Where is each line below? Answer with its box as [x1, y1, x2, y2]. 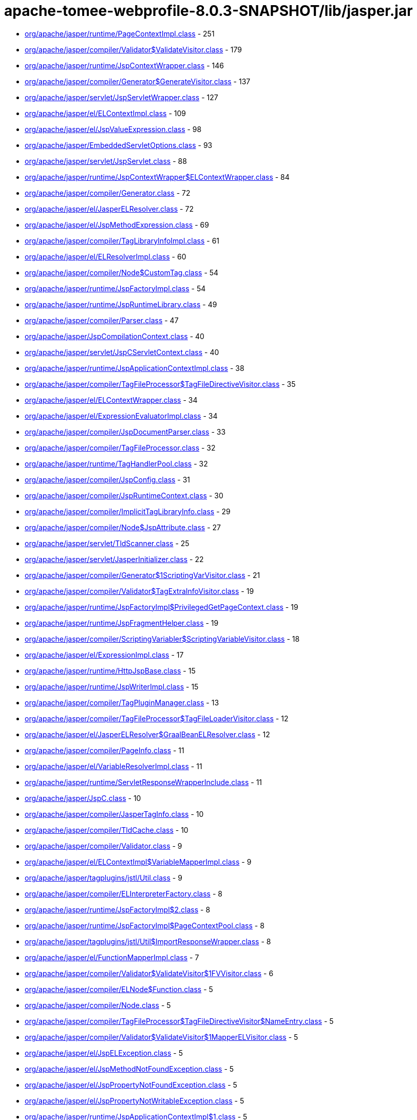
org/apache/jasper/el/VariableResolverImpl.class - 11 [25, 761, 202, 771]
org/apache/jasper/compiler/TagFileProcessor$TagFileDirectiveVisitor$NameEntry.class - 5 [25, 1016, 334, 1025]
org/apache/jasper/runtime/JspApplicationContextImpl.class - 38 [25, 363, 244, 372]
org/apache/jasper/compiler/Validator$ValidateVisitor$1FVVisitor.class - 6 [25, 968, 274, 978]
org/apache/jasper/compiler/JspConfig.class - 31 [25, 475, 191, 484]
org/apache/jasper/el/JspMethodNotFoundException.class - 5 [25, 1064, 234, 1073]
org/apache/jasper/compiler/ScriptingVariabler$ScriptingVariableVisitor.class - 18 [25, 634, 300, 643]
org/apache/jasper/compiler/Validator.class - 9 [25, 841, 182, 850]
